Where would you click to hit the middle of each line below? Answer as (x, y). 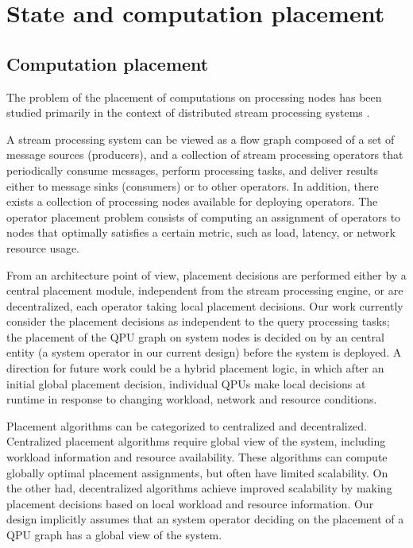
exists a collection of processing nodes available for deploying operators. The (192, 201)
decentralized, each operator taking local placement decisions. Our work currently (205, 305)
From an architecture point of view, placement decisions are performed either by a (206, 274)
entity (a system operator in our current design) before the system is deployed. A (204, 352)
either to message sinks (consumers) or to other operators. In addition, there (193, 185)
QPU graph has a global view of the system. (114, 535)
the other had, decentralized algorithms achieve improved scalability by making (199, 488)
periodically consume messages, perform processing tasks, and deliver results (193, 170)
